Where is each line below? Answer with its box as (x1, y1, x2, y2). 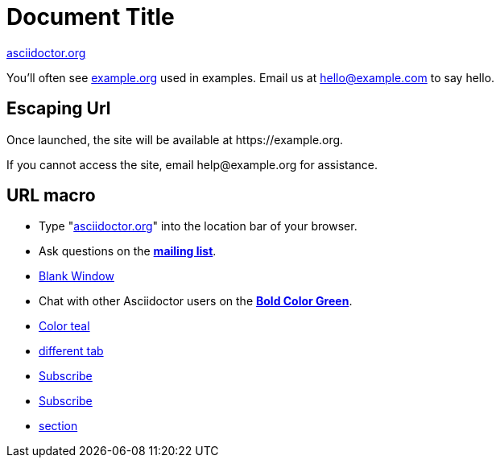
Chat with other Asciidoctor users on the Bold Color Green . (39, 294, 353, 309)
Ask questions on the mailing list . (39, 244, 217, 259)
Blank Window (39, 269, 114, 284)
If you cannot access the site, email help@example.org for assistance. (6, 157, 378, 172)
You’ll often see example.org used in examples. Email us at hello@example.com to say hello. (6, 70, 495, 85)
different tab (39, 344, 104, 358)
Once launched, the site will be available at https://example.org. (6, 132, 344, 147)
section (39, 419, 78, 433)
